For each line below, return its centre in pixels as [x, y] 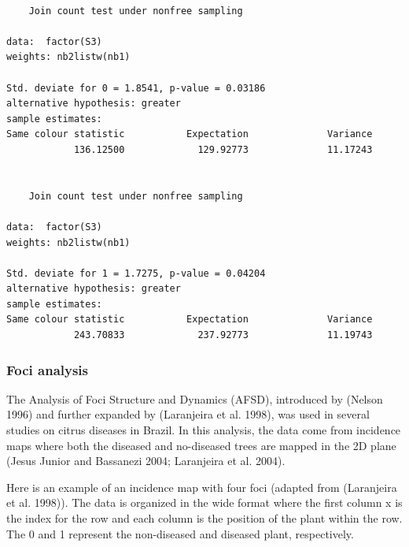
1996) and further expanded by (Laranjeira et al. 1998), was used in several [188, 414]
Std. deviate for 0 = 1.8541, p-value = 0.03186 [136, 88]
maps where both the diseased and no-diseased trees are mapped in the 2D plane [201, 445]
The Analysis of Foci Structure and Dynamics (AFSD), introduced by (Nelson [195, 398]
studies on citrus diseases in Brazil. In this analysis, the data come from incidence [204, 430]
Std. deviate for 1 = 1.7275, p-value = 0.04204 [136, 273]
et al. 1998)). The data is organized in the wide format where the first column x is [204, 502]
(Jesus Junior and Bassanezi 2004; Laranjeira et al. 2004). [146, 461]
